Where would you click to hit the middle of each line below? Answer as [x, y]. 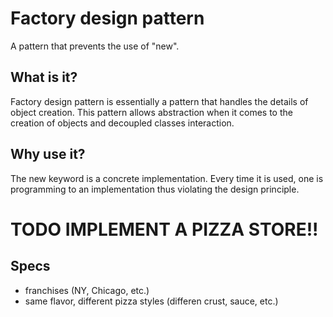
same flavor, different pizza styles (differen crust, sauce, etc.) [151, 301]
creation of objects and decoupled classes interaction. [122, 123]
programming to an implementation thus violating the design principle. [155, 189]
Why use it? [48, 154]
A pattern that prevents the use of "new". [95, 46]
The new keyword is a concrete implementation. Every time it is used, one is [167, 178]
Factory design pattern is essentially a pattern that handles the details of [159, 101]
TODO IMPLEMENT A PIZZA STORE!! [164, 229]
